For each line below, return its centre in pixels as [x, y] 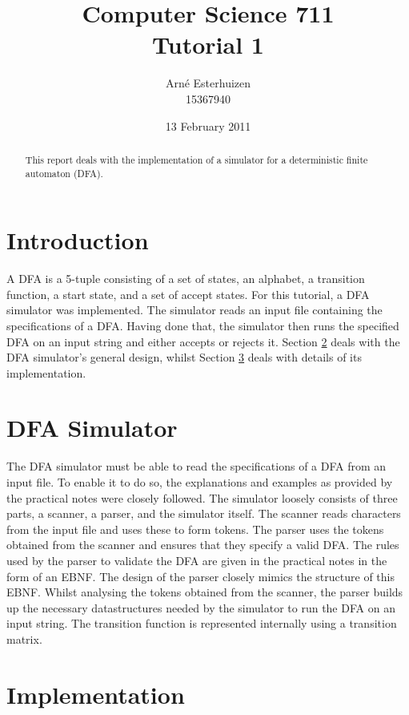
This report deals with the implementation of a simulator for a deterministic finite [196, 159]
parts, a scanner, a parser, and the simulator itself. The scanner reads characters [204, 513]
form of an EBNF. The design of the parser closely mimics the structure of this [200, 576]
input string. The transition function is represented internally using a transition [202, 623]
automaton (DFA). [64, 173]
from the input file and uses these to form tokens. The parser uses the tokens [195, 529]
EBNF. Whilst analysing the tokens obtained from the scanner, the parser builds [205, 592]
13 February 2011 [208, 125]
